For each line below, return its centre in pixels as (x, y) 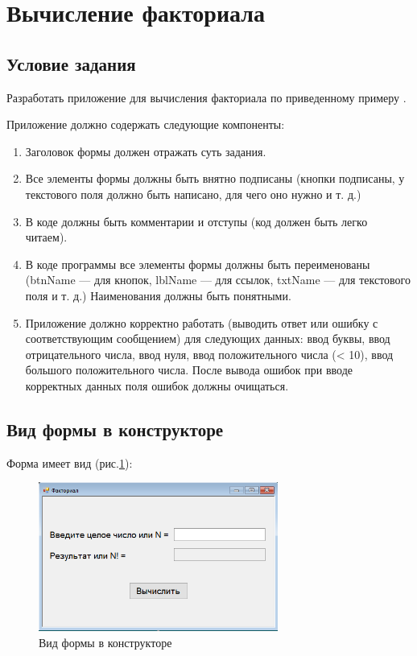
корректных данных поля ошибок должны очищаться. (157, 385)
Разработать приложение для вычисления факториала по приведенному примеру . (206, 97)
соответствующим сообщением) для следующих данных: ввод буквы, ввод (208, 338)
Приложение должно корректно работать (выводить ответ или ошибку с (202, 322)
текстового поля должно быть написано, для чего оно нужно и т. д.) (193, 194)
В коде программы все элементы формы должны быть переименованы (198, 264)
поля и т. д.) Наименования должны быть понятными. (158, 295)
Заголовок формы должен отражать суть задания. (146, 151)
